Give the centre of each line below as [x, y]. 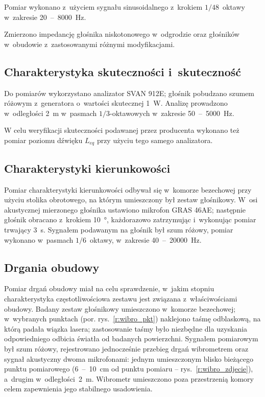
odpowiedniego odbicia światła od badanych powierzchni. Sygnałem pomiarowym [131, 338]
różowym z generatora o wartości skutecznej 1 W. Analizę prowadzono [116, 103]
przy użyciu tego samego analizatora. [155, 140]
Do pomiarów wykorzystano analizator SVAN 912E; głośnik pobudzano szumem [129, 93]
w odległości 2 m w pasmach [51, 113]
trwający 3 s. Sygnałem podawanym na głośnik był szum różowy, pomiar [119, 229]
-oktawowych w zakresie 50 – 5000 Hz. [172, 113]
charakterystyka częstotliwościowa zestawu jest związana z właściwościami [121, 298]
